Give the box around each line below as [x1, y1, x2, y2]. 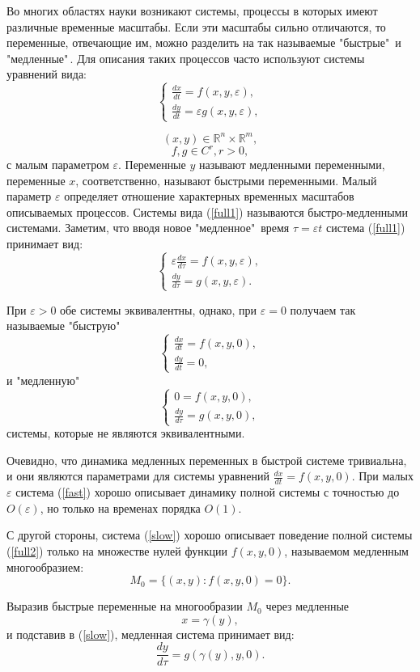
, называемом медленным [284, 543, 409, 560]
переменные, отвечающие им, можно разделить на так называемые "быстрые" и [6, 34, 401, 51]
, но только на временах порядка [40, 499, 201, 516]
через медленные [265, 598, 350, 615]
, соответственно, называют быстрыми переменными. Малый [75, 171, 377, 188]
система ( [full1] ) [325, 219, 405, 236]
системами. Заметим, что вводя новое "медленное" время [6, 219, 290, 236]
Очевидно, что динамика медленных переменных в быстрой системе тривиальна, [6, 451, 407, 468]
